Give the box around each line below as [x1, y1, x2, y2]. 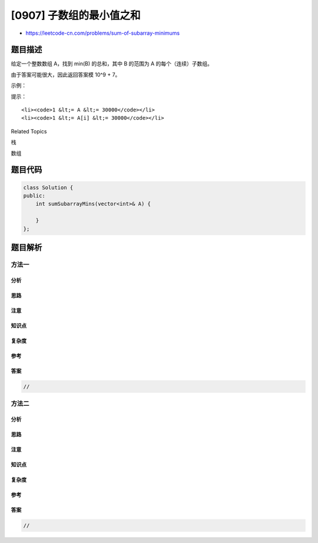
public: [23, 192, 45, 199]
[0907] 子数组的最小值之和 [11, 9, 141, 22]
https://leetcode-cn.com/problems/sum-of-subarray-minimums [25, 29, 180, 37]
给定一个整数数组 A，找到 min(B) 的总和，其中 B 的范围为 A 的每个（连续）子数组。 [11, 60, 213, 67]
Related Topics [11, 127, 47, 135]
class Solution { [23, 184, 74, 191]
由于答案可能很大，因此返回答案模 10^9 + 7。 [11, 71, 121, 78]
